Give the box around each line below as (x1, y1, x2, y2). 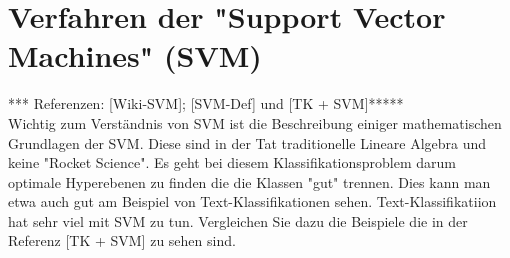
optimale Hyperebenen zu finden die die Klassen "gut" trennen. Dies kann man (8, 171, 491, 192)
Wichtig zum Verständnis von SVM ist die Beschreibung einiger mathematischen (8, 112, 502, 133)
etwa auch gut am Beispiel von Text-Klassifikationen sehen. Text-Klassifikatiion (8, 191, 497, 212)
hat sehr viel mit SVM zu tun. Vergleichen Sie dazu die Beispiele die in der (8, 210, 468, 231)
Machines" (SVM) (8, 35, 262, 76)
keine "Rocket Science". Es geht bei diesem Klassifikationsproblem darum (8, 152, 457, 173)
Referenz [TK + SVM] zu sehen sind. (8, 230, 236, 251)
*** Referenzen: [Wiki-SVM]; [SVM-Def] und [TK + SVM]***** (8, 93, 404, 114)
